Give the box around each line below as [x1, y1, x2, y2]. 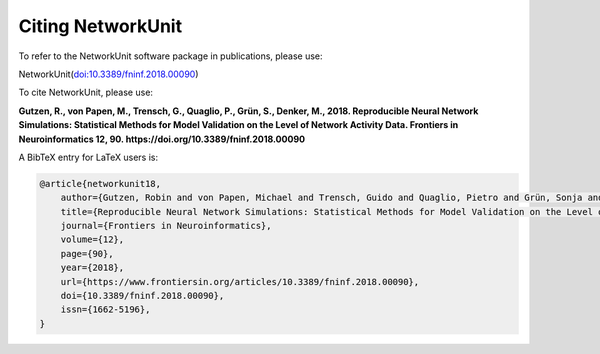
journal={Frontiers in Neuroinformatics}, [60, 220, 272, 232]
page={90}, [60, 248, 114, 259]
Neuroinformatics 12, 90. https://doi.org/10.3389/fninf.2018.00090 [18, 133, 305, 145]
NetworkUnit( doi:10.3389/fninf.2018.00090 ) [18, 68, 199, 80]
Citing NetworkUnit [18, 15, 183, 37]
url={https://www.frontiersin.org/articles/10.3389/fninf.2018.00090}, [60, 276, 420, 287]
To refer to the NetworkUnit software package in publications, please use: [18, 50, 324, 62]
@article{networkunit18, [39, 178, 162, 189]
